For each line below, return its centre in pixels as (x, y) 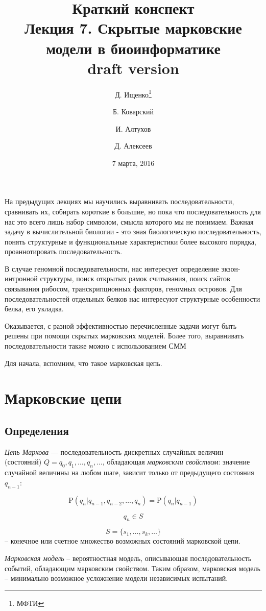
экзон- (231, 268)
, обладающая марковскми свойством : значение (176, 462)
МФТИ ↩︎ (30, 603)
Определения (37, 430)
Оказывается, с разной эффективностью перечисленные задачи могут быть (121, 325)
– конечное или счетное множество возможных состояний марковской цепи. (123, 541)
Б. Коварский (133, 111)
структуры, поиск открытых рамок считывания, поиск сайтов (135, 278)
